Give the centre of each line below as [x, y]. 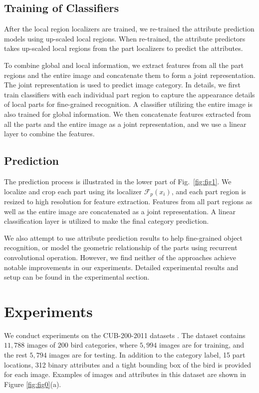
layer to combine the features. [49, 134]
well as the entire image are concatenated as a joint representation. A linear [120, 211]
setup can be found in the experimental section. [77, 277]
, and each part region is [209, 191]
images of [41, 345]
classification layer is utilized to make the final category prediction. [107, 221]
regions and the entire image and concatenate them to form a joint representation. [130, 75]
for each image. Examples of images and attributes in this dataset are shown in [125, 374]
